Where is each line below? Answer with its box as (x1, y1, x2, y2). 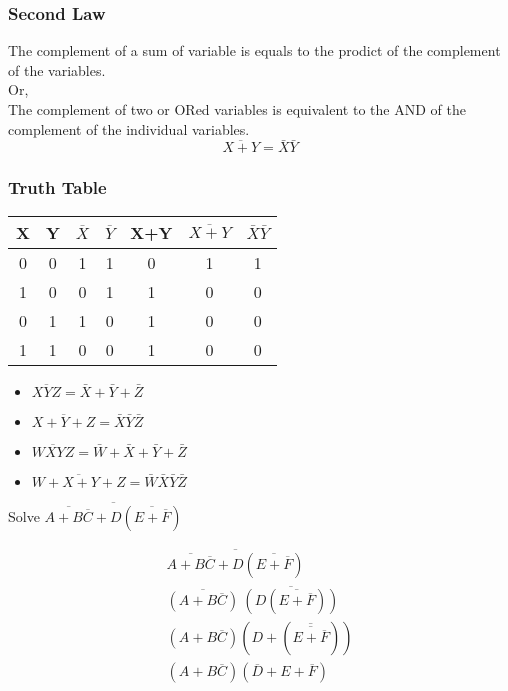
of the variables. (8, 59, 106, 80)
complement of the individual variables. (8, 118, 250, 139)
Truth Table (8, 175, 107, 200)
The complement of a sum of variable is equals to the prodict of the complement (8, 40, 501, 61)
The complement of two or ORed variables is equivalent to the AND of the (8, 99, 466, 119)
